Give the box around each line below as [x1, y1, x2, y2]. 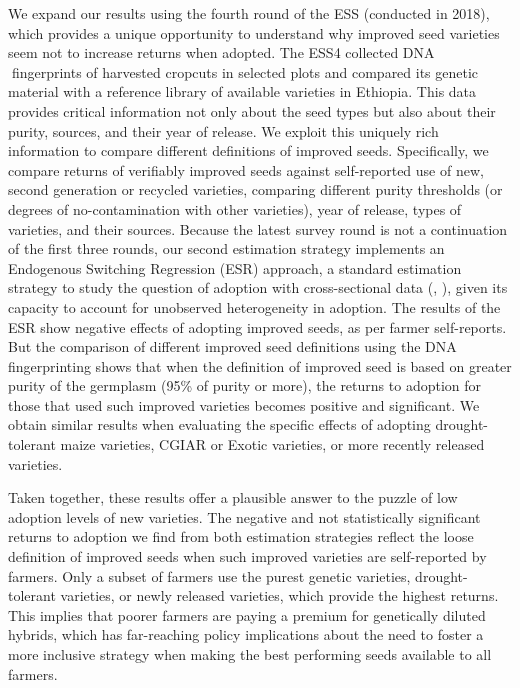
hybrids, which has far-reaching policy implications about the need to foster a [8, 624, 484, 645]
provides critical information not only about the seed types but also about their [8, 100, 496, 121]
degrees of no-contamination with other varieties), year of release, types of [8, 198, 462, 219]
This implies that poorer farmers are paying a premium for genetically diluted [8, 604, 486, 625]
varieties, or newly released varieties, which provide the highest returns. [60, 585, 499, 606]
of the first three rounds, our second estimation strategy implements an [8, 238, 445, 259]
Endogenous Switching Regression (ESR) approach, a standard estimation [8, 257, 462, 278]
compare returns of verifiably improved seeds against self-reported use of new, [8, 159, 484, 180]
